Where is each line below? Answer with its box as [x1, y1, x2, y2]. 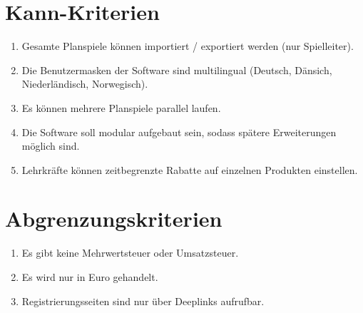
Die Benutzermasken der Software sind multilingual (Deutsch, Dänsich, [21, 62, 332, 77]
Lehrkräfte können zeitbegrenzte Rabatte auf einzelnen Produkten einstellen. [21, 162, 358, 177]
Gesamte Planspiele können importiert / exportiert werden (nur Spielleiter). [21, 39, 354, 53]
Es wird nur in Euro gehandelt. [21, 270, 158, 284]
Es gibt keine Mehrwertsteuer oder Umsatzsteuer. [21, 245, 239, 260]
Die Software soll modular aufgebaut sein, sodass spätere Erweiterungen [21, 124, 337, 139]
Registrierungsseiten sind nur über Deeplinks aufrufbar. [21, 293, 265, 308]
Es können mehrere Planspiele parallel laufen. [21, 100, 221, 115]
